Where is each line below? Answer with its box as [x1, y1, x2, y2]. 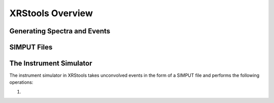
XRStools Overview [9, 8, 93, 19]
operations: [9, 79, 33, 85]
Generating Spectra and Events [9, 27, 111, 35]
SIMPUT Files [9, 43, 53, 51]
